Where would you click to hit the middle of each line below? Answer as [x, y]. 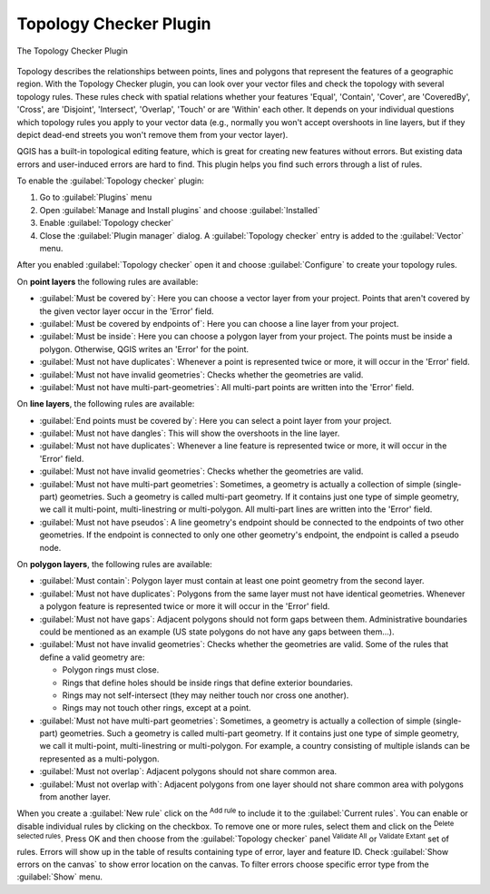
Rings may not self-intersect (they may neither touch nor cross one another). [206, 695]
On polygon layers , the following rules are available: [114, 564]
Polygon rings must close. [111, 670]
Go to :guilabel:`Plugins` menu [96, 197]
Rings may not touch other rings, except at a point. [157, 708]
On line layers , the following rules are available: [106, 404]
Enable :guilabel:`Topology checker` [107, 223]
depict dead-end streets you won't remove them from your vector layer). [152, 134]
